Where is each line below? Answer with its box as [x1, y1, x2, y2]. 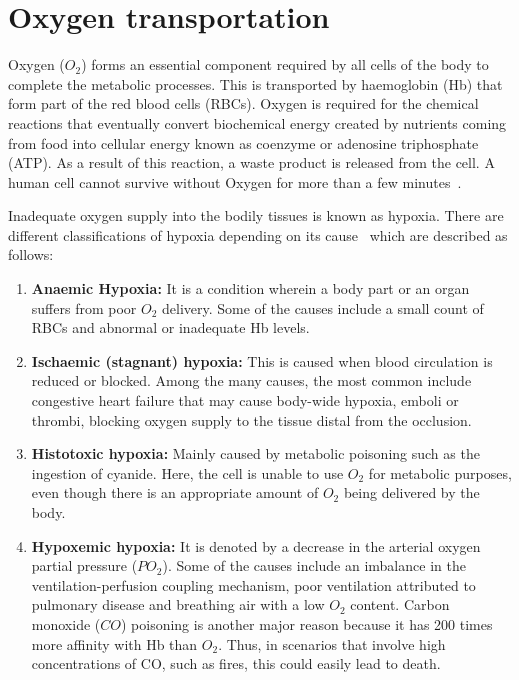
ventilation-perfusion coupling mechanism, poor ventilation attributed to [31, 574, 476, 595]
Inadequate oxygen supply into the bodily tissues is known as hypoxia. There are [8, 205, 504, 226]
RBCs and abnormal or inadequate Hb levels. [31, 317, 310, 338]
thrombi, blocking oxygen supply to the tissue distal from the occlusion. [31, 409, 472, 430]
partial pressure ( [31, 555, 138, 576]
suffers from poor [31, 297, 137, 318]
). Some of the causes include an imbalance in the [162, 555, 466, 576]
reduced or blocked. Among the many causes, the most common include [31, 370, 472, 391]
